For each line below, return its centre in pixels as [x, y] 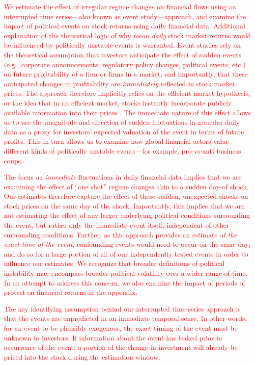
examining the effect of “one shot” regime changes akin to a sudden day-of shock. [126, 186]
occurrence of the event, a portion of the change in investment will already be [121, 347]
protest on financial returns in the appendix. [71, 292]
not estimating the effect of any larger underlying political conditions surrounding [127, 215]
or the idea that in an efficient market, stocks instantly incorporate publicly [118, 102]
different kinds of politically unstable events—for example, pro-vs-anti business [123, 150]
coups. [14, 160]
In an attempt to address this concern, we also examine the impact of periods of [125, 282]
